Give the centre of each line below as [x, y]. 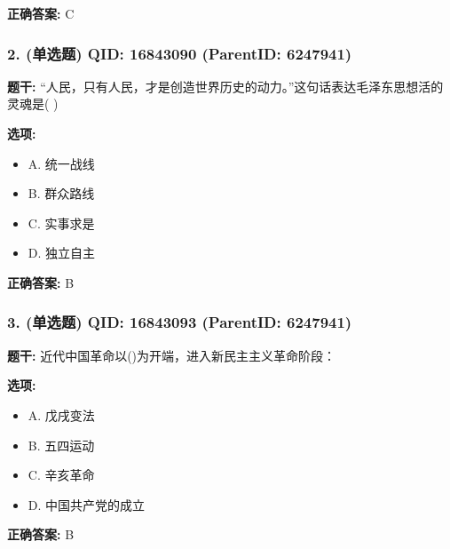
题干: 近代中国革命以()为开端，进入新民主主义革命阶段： [172, 355]
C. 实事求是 [61, 223]
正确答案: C [41, 13]
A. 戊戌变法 [61, 414]
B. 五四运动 [61, 445]
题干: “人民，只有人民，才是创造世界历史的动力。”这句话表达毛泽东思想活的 [225, 86]
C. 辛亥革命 [61, 475]
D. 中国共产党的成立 [87, 504]
